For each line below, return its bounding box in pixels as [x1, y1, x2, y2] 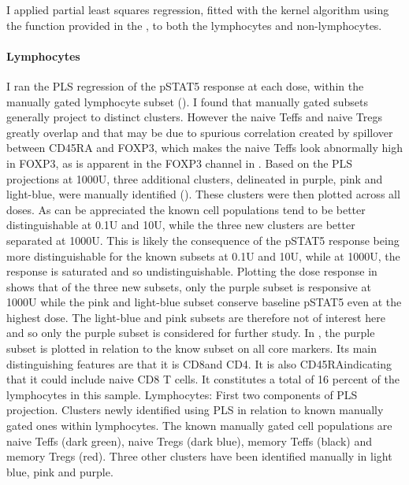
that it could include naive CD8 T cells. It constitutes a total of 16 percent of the [6, 371, 400, 387]
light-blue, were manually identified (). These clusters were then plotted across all [6, 186, 400, 202]
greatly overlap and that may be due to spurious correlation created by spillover [6, 124, 393, 140]
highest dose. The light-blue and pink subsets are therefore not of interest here [6, 309, 385, 325]
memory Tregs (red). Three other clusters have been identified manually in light [6, 448, 392, 465]
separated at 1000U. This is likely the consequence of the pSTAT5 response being [6, 231, 400, 248]
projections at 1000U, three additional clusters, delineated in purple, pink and [6, 170, 383, 187]
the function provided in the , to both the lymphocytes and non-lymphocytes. [6, 17, 382, 33]
